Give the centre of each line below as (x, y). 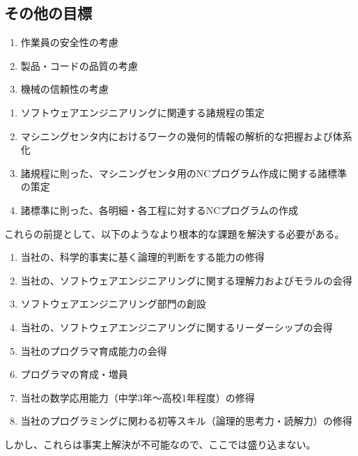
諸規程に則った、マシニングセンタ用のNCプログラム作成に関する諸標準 (184, 173)
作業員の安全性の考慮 (69, 42)
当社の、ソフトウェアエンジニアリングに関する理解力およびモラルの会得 (186, 280)
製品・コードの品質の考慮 (79, 65)
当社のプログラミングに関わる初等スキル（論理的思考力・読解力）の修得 (186, 421)
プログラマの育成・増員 (74, 374)
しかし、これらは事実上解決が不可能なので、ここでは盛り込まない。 (160, 444)
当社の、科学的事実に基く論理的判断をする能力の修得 (142, 257)
